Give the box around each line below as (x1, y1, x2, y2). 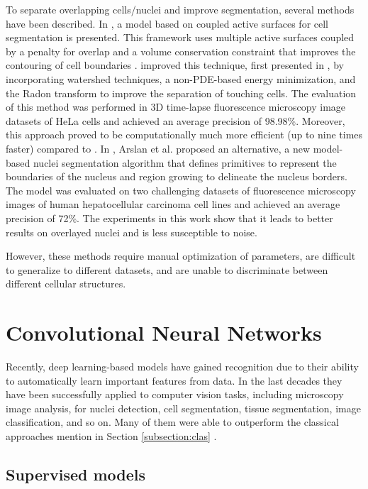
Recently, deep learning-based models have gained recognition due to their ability (6, 359, 359, 373)
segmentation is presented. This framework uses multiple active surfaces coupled (6, 30, 355, 45)
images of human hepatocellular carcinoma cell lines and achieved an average (6, 197, 340, 211)
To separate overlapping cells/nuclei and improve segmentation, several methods (6, 2, 355, 16)
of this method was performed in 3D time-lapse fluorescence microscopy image (6, 99, 346, 114)
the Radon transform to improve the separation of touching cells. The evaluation (6, 85, 357, 100)
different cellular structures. (6, 276, 126, 291)
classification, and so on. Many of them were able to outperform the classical (6, 414, 339, 429)
